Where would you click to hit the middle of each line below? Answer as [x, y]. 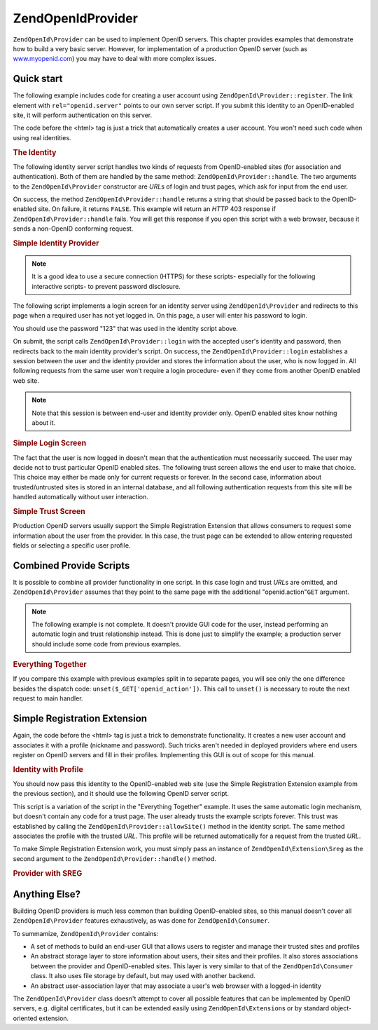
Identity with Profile [48, 769]
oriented [25, 1018]
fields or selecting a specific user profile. [72, 545]
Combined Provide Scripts [71, 565]
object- [341, 1008]
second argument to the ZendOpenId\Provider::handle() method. [115, 858]
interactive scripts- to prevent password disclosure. [106, 286]
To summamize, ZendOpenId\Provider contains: [86, 933]
